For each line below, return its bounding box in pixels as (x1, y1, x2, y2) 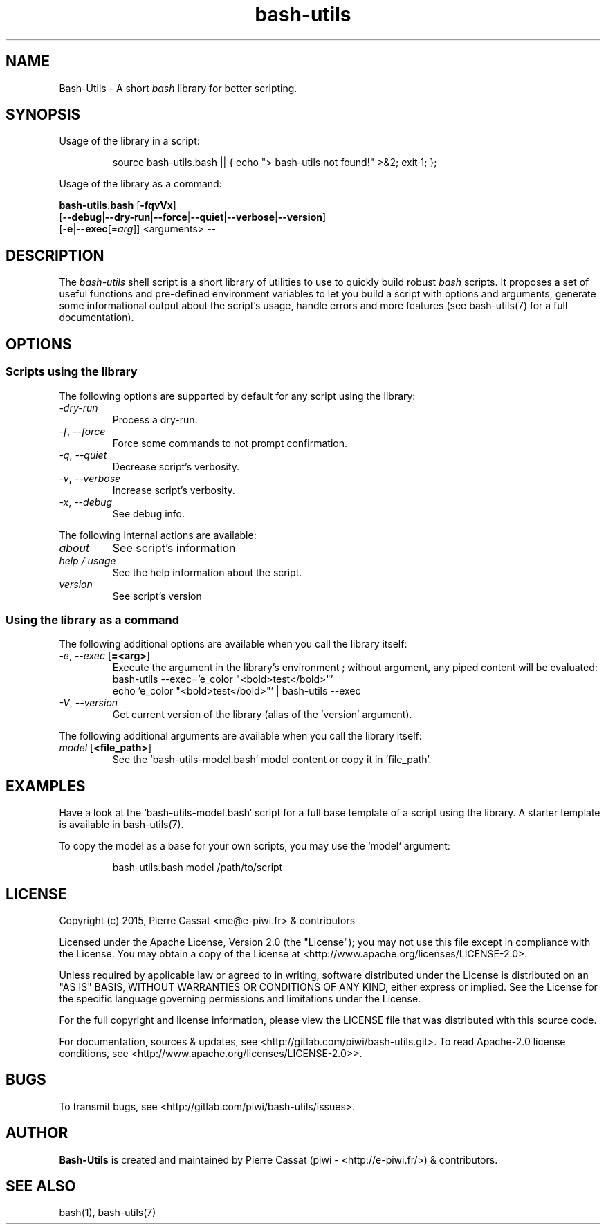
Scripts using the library (6, 365, 138, 379)
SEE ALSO (6, 1177, 76, 1195)
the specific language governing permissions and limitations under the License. (59, 992, 421, 1004)
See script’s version (112, 589, 202, 602)
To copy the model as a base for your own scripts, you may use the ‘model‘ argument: (59, 840, 450, 852)
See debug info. (112, 507, 185, 520)
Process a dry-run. (112, 413, 198, 425)
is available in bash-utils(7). (59, 818, 184, 831)
